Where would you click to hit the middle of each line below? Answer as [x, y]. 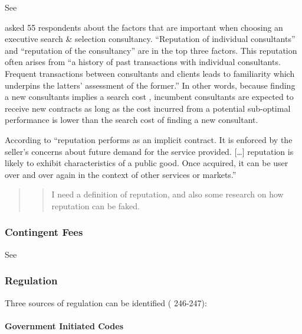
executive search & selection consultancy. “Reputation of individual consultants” [150, 39]
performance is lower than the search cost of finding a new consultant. [132, 120]
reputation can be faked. [96, 205]
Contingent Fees [44, 232]
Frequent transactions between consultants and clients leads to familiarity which [150, 73]
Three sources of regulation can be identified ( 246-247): [106, 302]
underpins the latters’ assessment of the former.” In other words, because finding [150, 85]
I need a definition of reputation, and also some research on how [168, 194]
